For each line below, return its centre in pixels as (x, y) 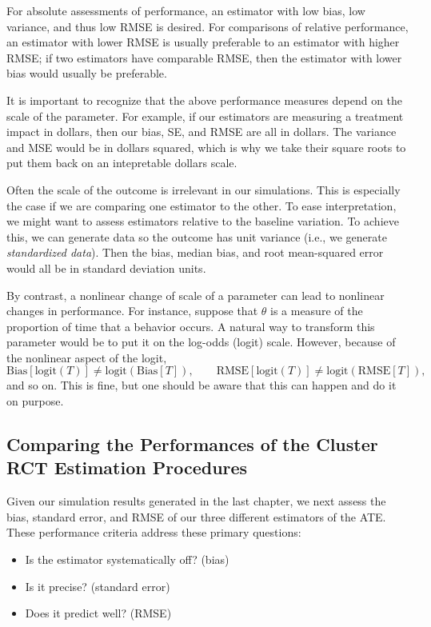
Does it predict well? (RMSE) (98, 613)
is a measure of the (316, 311)
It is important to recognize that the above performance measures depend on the (205, 100)
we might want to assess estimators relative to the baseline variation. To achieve (203, 221)
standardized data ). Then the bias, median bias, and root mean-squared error (195, 252)
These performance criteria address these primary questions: (154, 532)
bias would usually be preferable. (87, 73)
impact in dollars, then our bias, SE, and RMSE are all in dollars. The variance (202, 132)
